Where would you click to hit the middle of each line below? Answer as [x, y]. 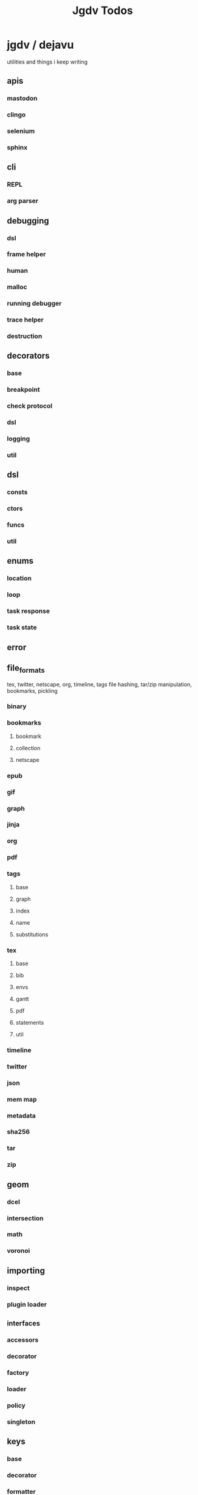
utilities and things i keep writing [47, 62]
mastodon [22, 98]
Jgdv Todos [103, 11]
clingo [16, 115]
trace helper [26, 320]
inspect [18, 1288]
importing [26, 1270]
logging [19, 439]
